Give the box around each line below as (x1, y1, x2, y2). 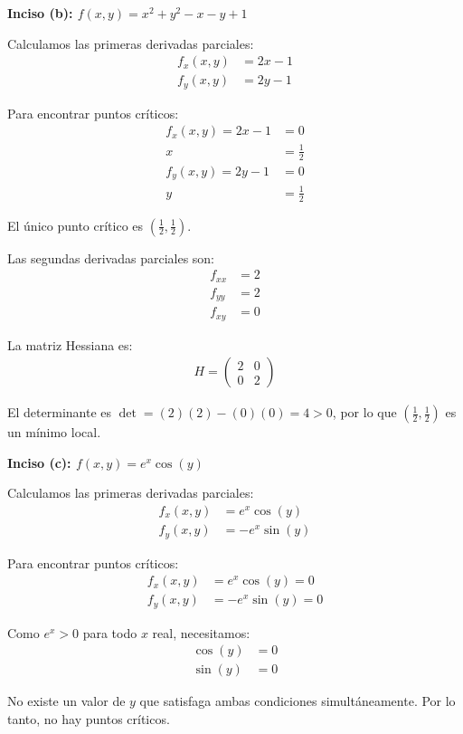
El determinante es (7, 403, 112, 422)
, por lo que (332, 403, 397, 422)
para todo (82, 623, 137, 642)
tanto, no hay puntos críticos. (7, 709, 170, 728)
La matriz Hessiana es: (7, 335, 133, 354)
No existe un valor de (7, 691, 126, 710)
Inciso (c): (7, 453, 71, 472)
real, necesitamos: (152, 623, 250, 642)
